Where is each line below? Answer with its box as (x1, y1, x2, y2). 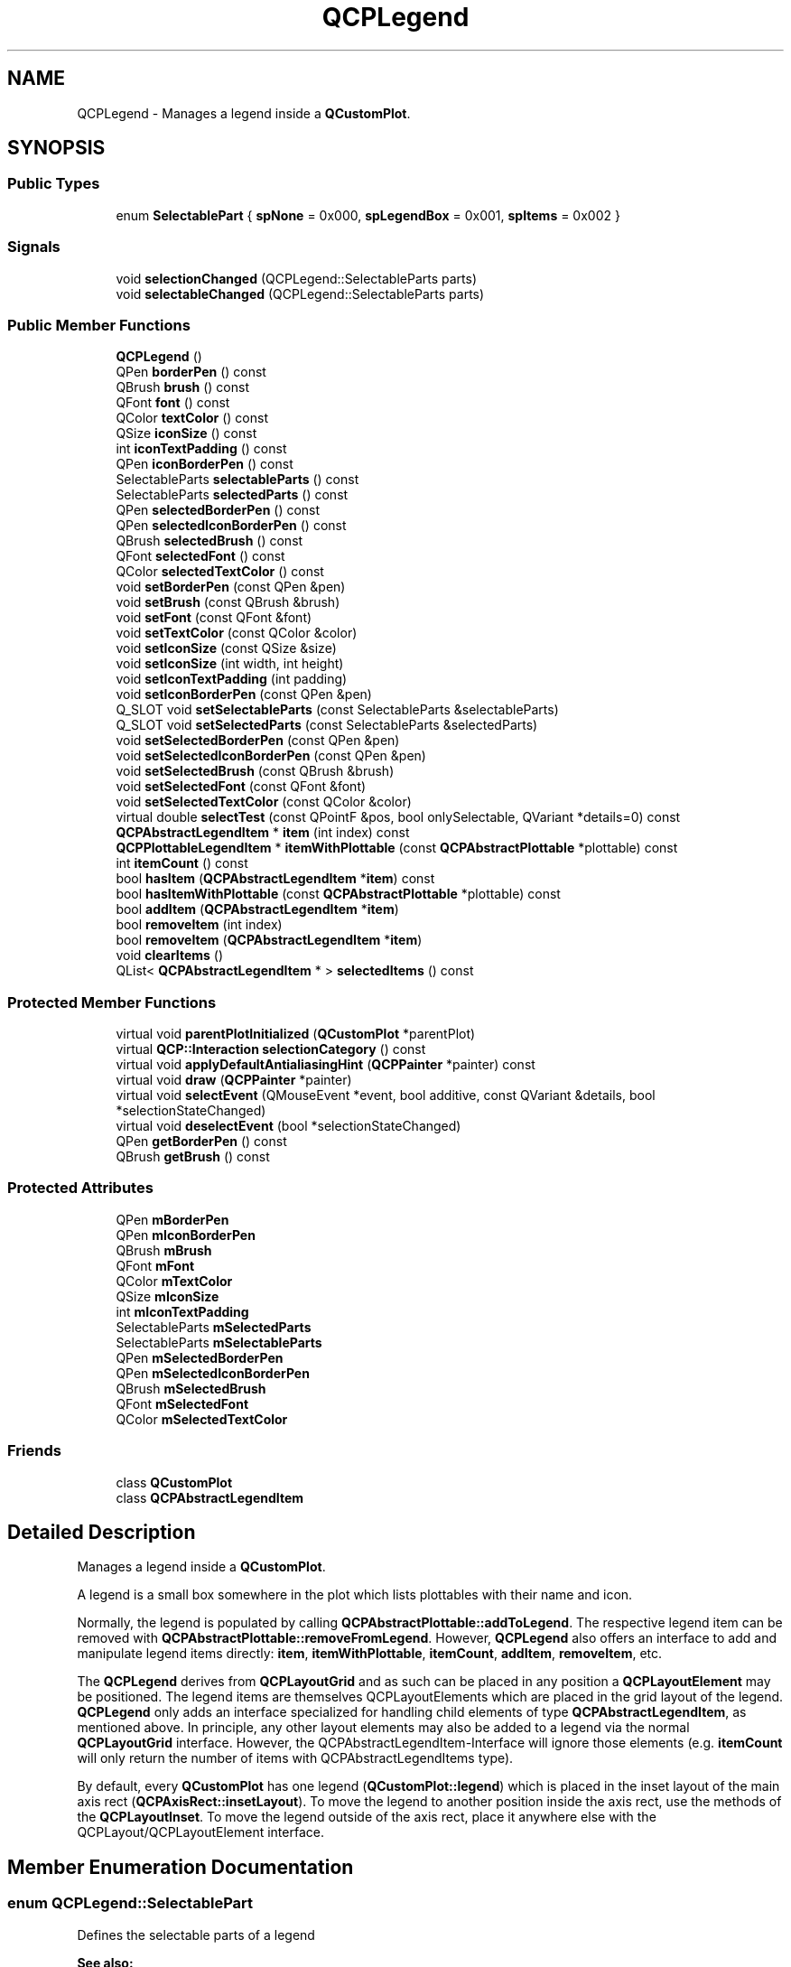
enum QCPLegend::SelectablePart (7, 1894, 254, 1913)
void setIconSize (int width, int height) (116, 656, 344, 672)
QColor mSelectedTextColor (116, 1411, 288, 1427)
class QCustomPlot (116, 1474, 233, 1490)
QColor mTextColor (116, 1272, 233, 1289)
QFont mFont (116, 1257, 195, 1273)
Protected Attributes (7, 1179, 154, 1198)
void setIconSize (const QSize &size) (116, 640, 337, 657)
